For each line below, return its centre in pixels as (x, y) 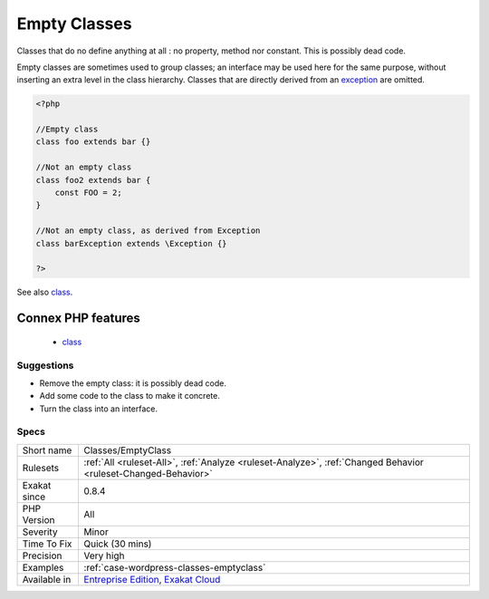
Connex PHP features (78, 319)
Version (38, 519)
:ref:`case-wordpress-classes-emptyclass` (175, 567)
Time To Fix (47, 544)
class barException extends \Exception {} (131, 243)
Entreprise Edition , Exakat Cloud (152, 579)
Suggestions (45, 365)
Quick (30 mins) (118, 544)
